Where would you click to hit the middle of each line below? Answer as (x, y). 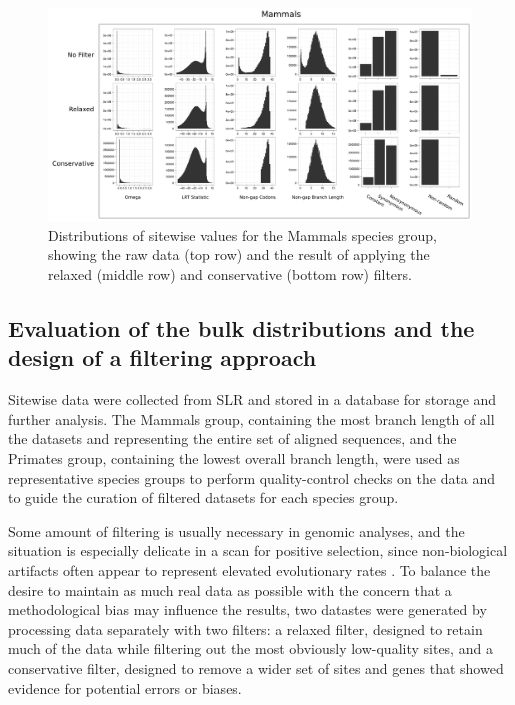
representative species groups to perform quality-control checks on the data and (252, 477)
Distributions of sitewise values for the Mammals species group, (243, 234)
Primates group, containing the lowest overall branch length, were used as (234, 457)
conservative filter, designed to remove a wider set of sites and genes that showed (256, 667)
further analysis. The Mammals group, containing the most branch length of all (251, 418)
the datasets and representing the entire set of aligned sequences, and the (232, 438)
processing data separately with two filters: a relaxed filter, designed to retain (245, 628)
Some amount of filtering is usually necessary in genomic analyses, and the (236, 530)
